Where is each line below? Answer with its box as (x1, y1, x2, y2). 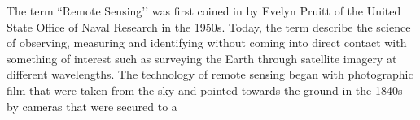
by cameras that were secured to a (7, 97, 177, 114)
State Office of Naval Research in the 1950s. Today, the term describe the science (7, 18, 411, 35)
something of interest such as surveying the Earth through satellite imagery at (7, 49, 397, 66)
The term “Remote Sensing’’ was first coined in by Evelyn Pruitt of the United (7, 2, 401, 19)
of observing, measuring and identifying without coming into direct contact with (7, 34, 407, 51)
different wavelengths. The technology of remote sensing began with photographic (7, 66, 413, 83)
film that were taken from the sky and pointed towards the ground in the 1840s (7, 81, 403, 98)
